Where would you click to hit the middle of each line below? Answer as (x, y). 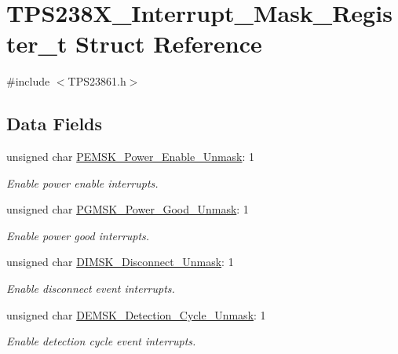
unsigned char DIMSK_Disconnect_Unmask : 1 (120, 262)
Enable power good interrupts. (78, 235)
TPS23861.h (97, 81)
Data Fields (55, 124)
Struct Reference (169, 44)
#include (28, 81)
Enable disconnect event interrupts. (91, 288)
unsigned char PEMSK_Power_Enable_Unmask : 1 (131, 157)
